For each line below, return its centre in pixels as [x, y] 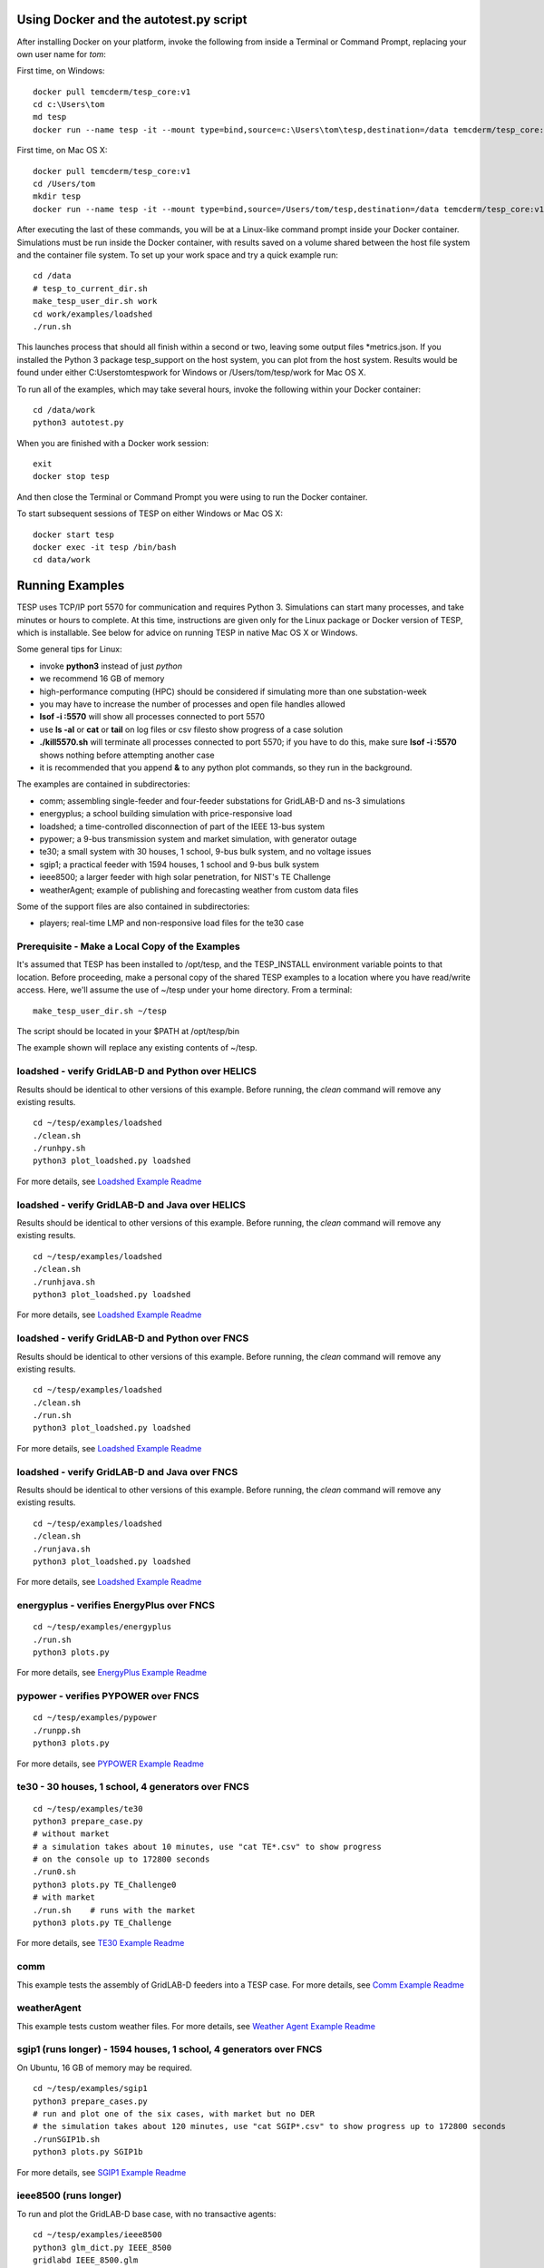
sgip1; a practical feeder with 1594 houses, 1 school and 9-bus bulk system [180, 864]
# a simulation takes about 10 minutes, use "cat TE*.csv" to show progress [208, 1847]
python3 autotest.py [78, 423]
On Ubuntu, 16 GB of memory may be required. [104, 2068]
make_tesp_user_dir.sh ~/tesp [100, 1011]
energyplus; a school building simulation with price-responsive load [166, 814]
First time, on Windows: [61, 71]
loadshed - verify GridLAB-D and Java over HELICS [131, 1205]
